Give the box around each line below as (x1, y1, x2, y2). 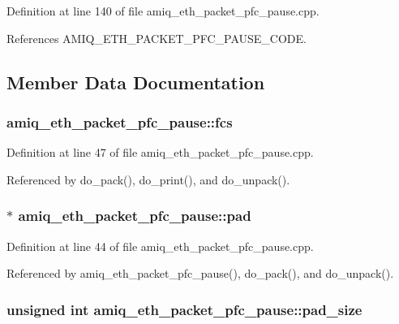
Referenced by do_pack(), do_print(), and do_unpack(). (6, 171, 290, 188)
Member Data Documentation (6, 69, 265, 94)
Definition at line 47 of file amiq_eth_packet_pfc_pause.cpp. (6, 144, 314, 161)
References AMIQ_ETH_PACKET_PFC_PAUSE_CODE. (6, 29, 307, 46)
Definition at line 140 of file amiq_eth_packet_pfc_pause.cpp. (6, 2, 320, 19)
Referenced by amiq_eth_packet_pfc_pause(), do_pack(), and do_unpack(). (6, 265, 394, 282)
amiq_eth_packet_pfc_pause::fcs (6, 111, 233, 132)
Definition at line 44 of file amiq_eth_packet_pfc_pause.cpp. (6, 237, 314, 254)
